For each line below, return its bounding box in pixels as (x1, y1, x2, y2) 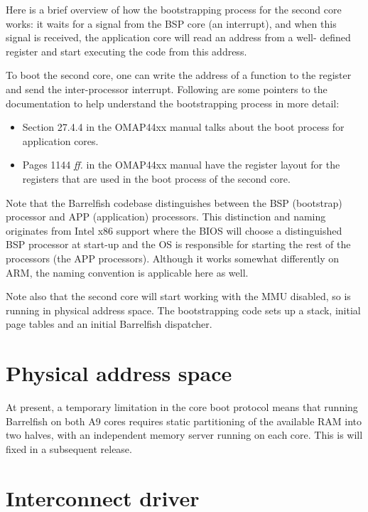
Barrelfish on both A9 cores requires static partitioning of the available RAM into (6, 413, 362, 428)
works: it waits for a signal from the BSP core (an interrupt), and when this (6, 16, 337, 31)
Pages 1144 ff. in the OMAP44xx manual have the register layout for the (22, 157, 340, 172)
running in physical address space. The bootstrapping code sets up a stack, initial (6, 302, 361, 317)
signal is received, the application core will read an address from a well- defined (6, 30, 351, 45)
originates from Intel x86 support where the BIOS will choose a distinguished (6, 223, 342, 238)
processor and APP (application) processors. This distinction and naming (6, 209, 326, 224)
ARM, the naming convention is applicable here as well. (6, 265, 249, 279)
